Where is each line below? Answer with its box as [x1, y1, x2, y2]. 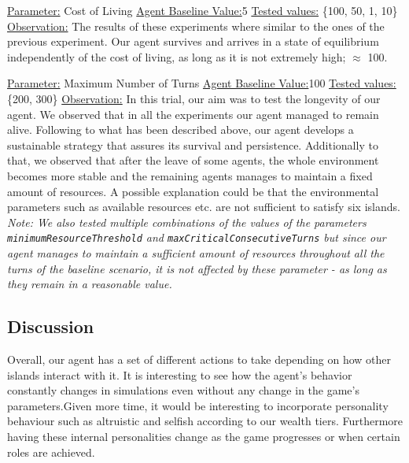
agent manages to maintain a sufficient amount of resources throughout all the [7, 244, 385, 261]
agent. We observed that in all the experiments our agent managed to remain [7, 106, 379, 122]
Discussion [7, 314, 94, 339]
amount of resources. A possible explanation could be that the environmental [7, 183, 379, 199]
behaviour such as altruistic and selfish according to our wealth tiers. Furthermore [7, 413, 403, 429]
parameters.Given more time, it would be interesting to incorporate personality [7, 397, 389, 413]
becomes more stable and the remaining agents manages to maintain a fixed [7, 167, 373, 183]
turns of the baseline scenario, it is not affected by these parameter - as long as [7, 260, 387, 276]
